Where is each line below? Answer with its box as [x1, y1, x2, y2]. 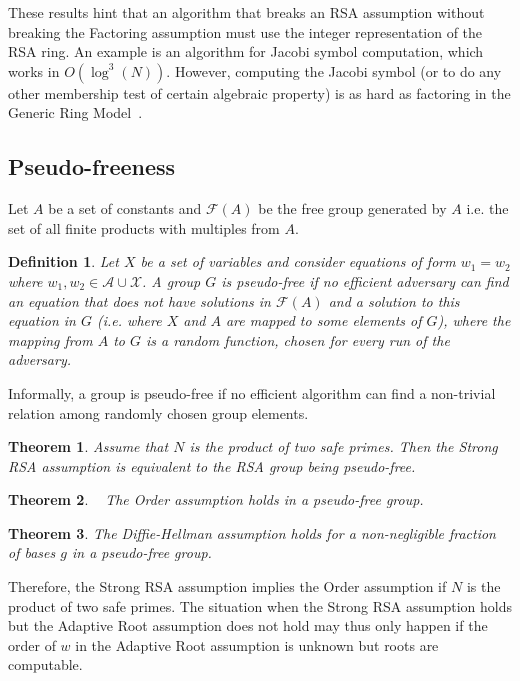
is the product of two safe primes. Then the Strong [189, 436, 498, 457]
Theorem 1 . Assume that [8, 436, 169, 457]
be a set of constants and [48, 198, 202, 219]
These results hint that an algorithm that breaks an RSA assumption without [8, 2, 485, 22]
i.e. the [466, 198, 509, 219]
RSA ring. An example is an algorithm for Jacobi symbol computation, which [8, 41, 484, 62]
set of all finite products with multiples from [8, 217, 280, 238]
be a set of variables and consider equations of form [140, 251, 456, 272]
